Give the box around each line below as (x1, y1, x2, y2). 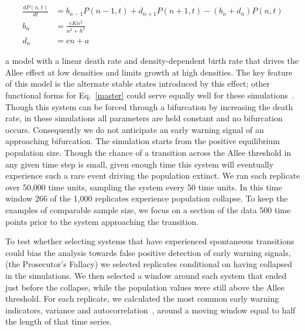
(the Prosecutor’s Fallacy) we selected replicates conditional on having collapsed (5, 258, 293, 270)
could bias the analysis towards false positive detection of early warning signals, (5, 246, 291, 258)
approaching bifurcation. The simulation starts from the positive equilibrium (5, 135, 280, 147)
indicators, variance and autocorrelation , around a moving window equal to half (5, 303, 296, 316)
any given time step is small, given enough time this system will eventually (5, 158, 274, 170)
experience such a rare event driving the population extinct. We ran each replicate (5, 169, 300, 182)
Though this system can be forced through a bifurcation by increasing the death (5, 100, 293, 112)
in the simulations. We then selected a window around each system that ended (5, 269, 287, 281)
